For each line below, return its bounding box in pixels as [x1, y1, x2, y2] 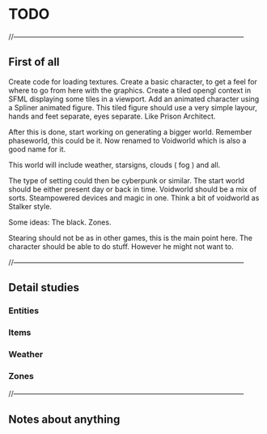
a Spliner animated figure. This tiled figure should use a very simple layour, [8, 102, 257, 112]
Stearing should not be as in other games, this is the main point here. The [8, 233, 253, 243]
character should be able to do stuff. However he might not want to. [8, 241, 235, 251]
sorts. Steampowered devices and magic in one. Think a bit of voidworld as [8, 192, 260, 203]
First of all [8, 55, 60, 69]
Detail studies [8, 281, 79, 294]
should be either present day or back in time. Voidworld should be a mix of [8, 184, 257, 194]
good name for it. [8, 144, 66, 154]
